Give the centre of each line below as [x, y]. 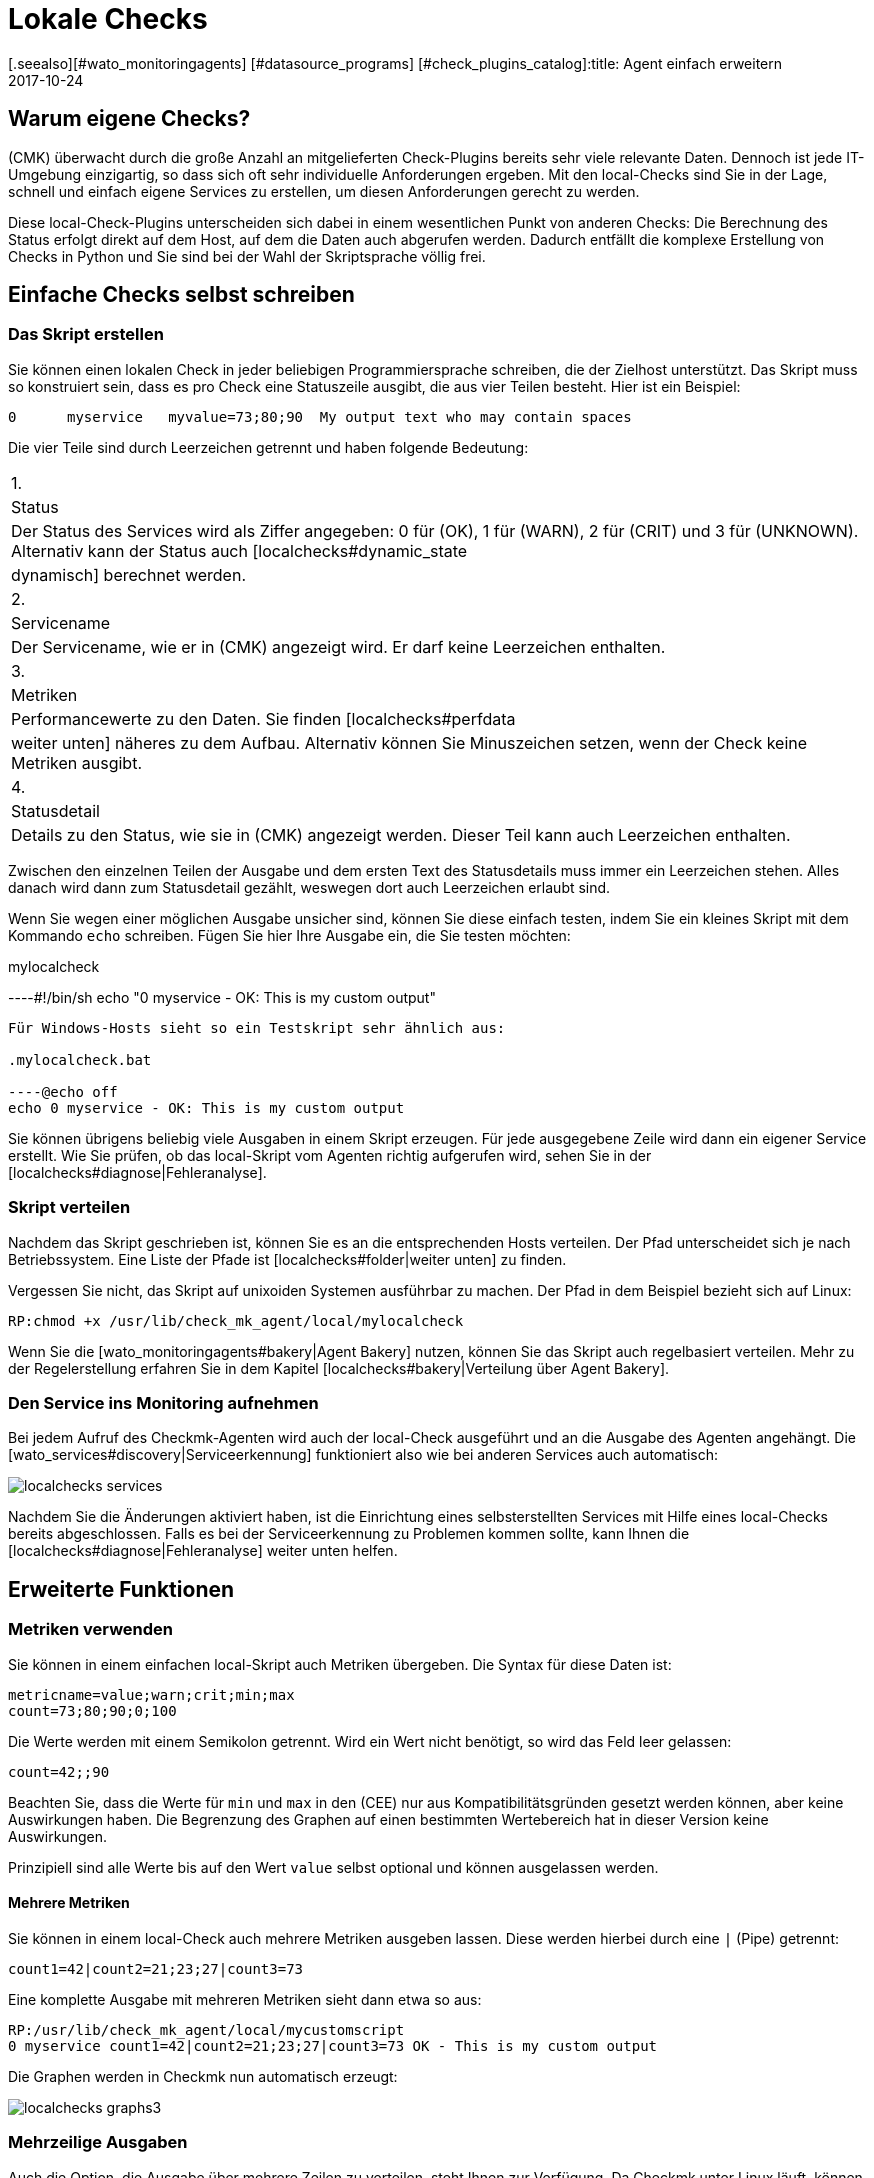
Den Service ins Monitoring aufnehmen [163, 1402]
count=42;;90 [59, 1771]
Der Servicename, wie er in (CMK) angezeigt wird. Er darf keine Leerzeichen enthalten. [338, 646]
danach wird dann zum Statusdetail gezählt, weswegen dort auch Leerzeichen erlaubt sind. [309, 887]
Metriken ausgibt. [76, 762]
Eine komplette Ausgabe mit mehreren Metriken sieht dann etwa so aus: [245, 1999]
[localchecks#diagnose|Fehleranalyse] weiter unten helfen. [203, 1551]
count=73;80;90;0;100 [92, 1710]
